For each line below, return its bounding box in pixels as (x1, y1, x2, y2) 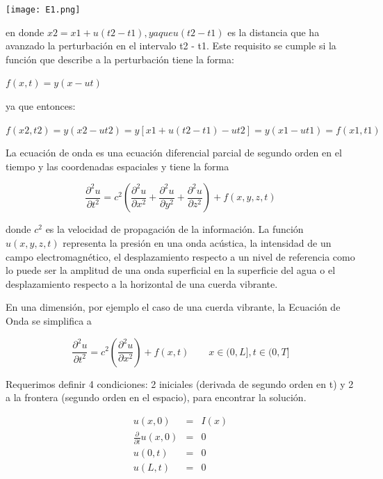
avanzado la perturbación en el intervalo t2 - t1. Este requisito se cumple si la (6, 38, 336, 53)
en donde (6, 24, 44, 39)
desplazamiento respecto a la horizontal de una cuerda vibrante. (6, 276, 278, 291)
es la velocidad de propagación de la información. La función (45, 222, 304, 236)
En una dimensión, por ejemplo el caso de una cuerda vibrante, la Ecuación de (6, 300, 341, 314)
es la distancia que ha (227, 24, 320, 39)
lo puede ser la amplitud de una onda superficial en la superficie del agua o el (6, 263, 336, 277)
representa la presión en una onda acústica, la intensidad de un (63, 236, 332, 250)
